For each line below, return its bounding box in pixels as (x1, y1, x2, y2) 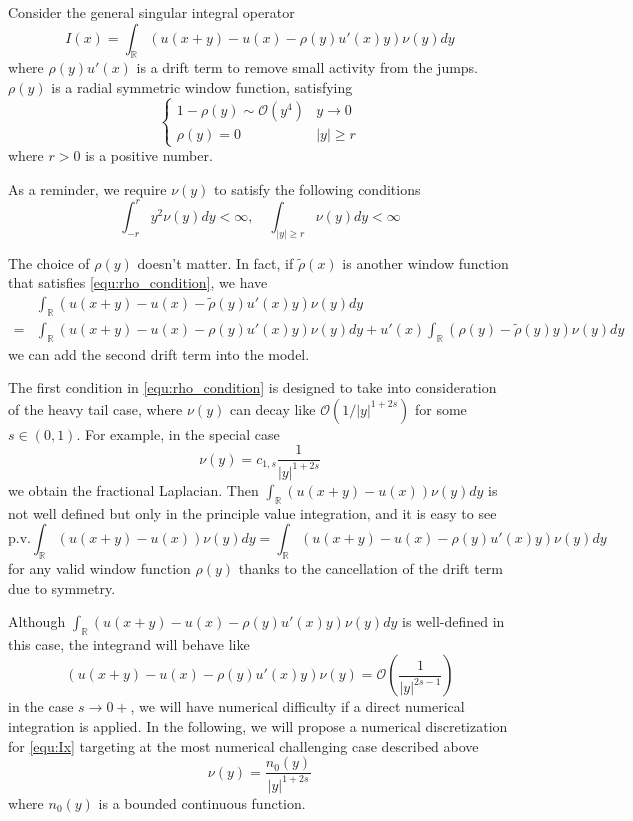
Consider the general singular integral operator (8, 2, 295, 22)
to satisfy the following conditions (214, 178, 421, 199)
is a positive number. (85, 145, 213, 166)
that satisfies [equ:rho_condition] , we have (8, 272, 268, 293)
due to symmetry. (8, 577, 116, 598)
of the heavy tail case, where (8, 398, 183, 419)
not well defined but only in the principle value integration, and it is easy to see (8, 502, 497, 523)
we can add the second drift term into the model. (8, 343, 310, 364)
